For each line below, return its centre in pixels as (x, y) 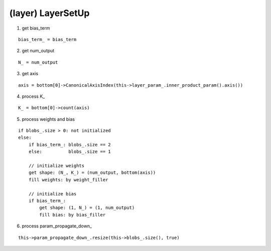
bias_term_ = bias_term (47, 39)
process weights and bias (48, 119)
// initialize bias (52, 194)
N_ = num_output (38, 62)
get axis (30, 74)
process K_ (33, 96)
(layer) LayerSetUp (49, 13)
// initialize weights (56, 166)
